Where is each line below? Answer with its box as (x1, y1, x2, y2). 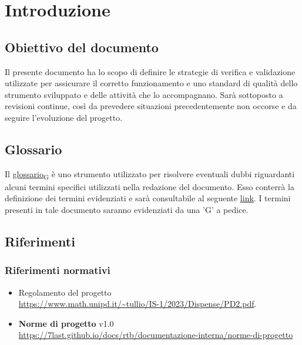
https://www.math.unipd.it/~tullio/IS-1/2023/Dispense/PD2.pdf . (18, 297, 257, 310)
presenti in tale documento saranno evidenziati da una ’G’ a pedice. (5, 204, 249, 216)
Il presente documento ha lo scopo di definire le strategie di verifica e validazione (5, 65, 296, 77)
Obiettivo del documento (5, 38, 159, 56)
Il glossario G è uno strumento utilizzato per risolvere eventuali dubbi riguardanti (5, 167, 295, 181)
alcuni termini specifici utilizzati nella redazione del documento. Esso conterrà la (5, 180, 294, 192)
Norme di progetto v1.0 (18, 317, 114, 329)
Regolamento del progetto (18, 286, 112, 298)
